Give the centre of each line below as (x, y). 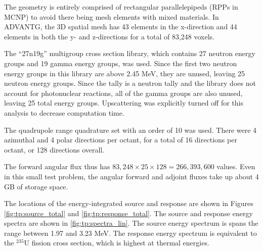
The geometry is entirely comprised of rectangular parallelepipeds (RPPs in (121, 7)
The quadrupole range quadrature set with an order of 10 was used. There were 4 (130, 130)
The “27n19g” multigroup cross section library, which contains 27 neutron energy (130, 53)
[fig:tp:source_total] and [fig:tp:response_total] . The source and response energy (128, 213)
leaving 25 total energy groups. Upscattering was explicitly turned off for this (124, 103)
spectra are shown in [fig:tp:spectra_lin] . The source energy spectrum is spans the (131, 223)
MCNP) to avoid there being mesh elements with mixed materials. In (112, 16)
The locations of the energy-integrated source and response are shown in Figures (129, 203)
